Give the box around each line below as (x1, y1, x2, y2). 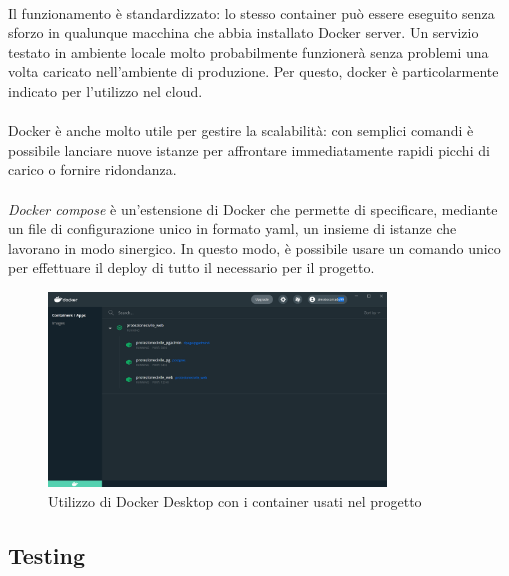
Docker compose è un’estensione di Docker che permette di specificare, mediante (8, 198, 498, 219)
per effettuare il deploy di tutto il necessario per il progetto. (8, 257, 375, 278)
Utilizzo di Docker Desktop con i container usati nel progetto (48, 490, 422, 511)
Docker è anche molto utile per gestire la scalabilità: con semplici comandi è (8, 120, 474, 141)
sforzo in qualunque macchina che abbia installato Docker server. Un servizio (8, 22, 479, 43)
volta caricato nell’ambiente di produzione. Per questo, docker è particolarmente (8, 61, 499, 82)
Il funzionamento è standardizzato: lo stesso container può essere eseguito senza (8, 2, 495, 23)
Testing (8, 539, 85, 570)
